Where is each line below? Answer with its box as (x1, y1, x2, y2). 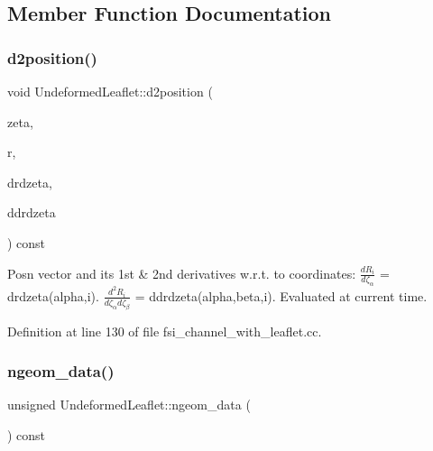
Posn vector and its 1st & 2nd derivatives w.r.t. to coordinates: (7, 263, 356, 282)
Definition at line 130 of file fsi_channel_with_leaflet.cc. (7, 321, 322, 340)
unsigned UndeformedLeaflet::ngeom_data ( (7, 395, 251, 414)
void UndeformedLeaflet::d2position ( (7, 82, 213, 100)
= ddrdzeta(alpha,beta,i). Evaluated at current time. (134, 286, 428, 305)
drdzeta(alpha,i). (7, 286, 99, 305)
